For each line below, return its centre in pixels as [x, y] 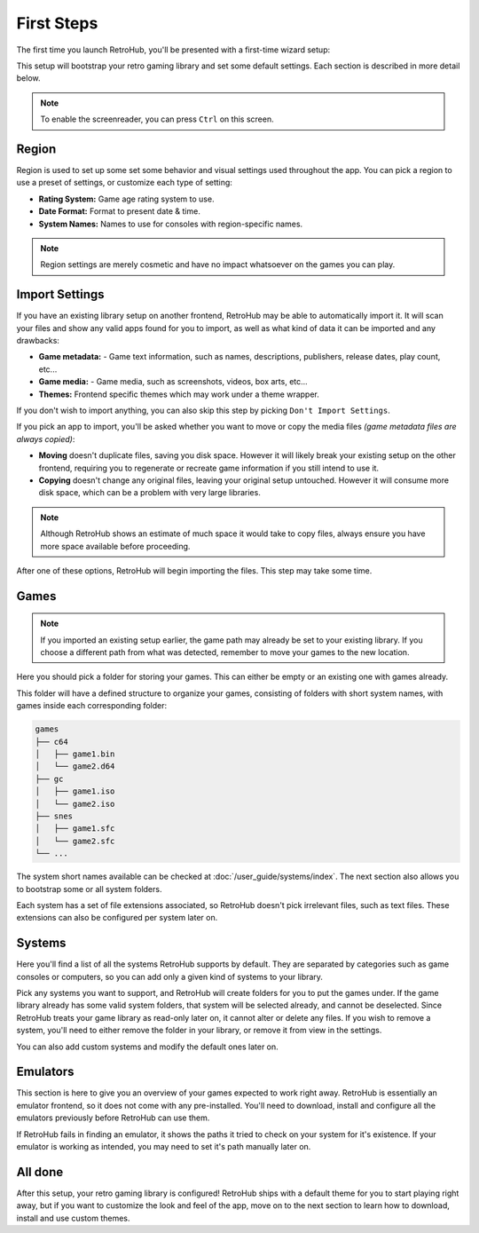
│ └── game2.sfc [75, 841]
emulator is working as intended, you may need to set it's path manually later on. [164, 1147]
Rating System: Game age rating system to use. [126, 199]
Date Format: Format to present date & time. [120, 211]
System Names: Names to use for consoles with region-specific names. [171, 224]
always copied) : [46, 439]
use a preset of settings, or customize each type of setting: [124, 183]
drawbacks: [38, 341]
